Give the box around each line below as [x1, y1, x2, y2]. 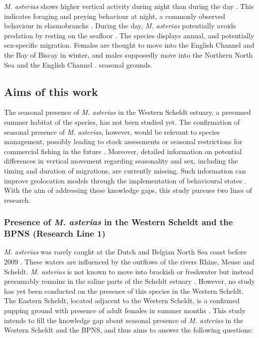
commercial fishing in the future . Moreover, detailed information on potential [4, 146, 242, 156]
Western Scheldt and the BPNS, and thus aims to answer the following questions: [4, 325, 253, 335]
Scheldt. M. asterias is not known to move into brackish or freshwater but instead [4, 266, 254, 276]
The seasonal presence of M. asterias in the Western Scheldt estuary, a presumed [4, 107, 251, 117]
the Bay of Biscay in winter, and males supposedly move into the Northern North [4, 49, 253, 60]
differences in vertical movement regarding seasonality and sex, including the [4, 156, 238, 166]
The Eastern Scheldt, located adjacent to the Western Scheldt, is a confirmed [4, 295, 240, 306]
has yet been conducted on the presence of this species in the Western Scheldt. [4, 285, 244, 296]
